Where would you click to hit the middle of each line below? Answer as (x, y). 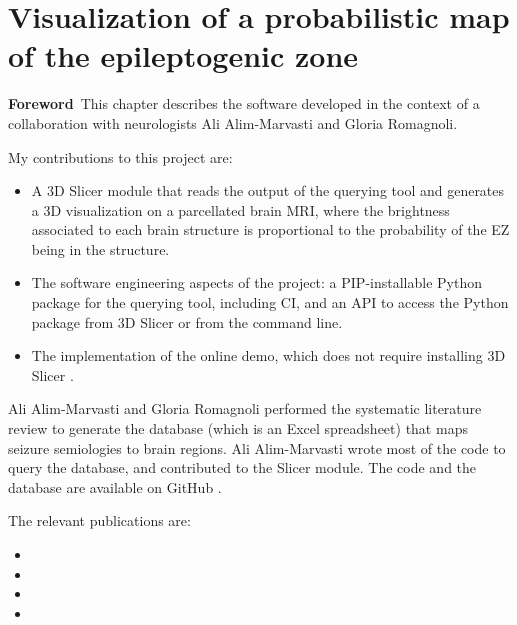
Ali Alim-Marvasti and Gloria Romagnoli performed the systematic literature (245, 408)
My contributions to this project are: (120, 156)
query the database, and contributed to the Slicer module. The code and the (242, 467)
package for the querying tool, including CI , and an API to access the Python (270, 302)
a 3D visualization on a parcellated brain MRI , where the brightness (240, 209)
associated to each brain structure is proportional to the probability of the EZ (270, 229)
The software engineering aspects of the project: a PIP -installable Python (256, 282)
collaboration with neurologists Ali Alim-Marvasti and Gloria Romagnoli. (233, 122)
